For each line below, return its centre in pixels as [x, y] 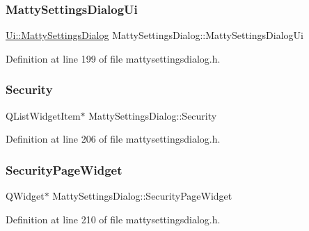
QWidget [25, 196]
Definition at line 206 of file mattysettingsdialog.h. [113, 139]
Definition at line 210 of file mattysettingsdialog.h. [113, 219]
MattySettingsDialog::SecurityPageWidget [142, 196]
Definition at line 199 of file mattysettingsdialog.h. [113, 58]
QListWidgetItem [43, 115]
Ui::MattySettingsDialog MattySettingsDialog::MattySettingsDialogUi [154, 35]
